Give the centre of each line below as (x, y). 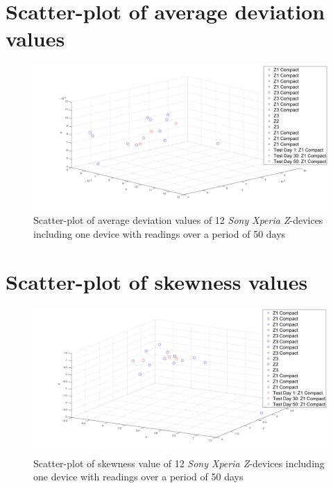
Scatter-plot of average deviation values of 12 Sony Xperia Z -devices (178, 220)
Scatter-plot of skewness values (157, 281)
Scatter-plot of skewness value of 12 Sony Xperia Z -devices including (179, 463)
